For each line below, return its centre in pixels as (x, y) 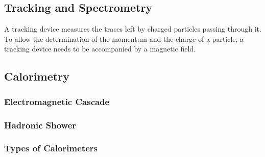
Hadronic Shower (40, 125)
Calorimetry (37, 76)
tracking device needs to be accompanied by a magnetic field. (100, 49)
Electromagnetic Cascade (57, 101)
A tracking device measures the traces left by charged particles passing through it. (133, 29)
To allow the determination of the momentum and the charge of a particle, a (124, 38)
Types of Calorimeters (51, 148)
